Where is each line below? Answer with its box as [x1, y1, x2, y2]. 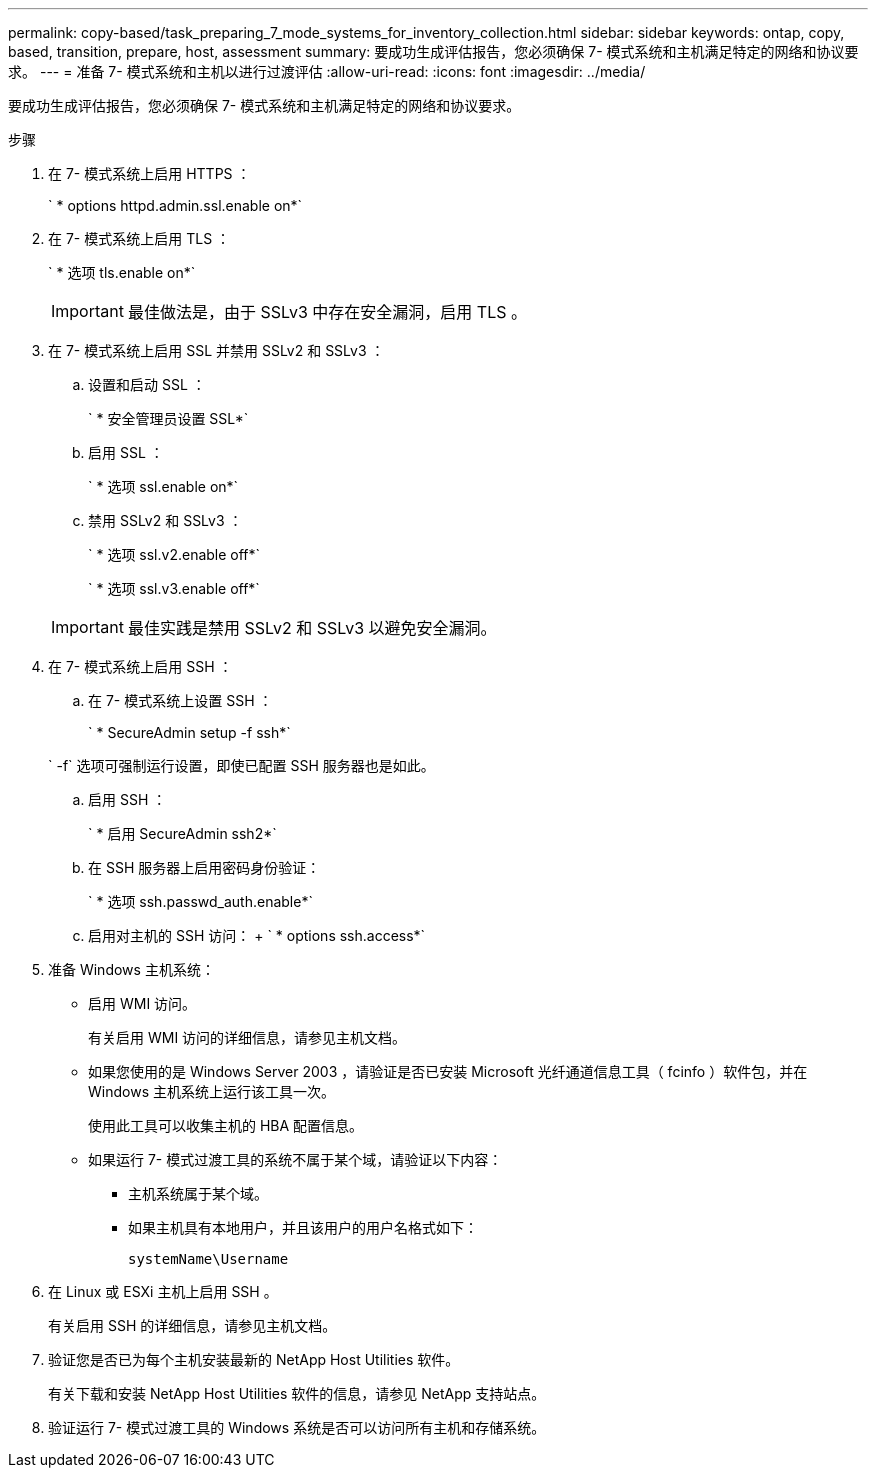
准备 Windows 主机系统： [48, 961, 215, 978]
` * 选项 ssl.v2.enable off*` [88, 546, 261, 563]
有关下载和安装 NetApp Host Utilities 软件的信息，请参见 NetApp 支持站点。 [48, 1385, 546, 1402]
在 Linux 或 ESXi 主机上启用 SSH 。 [48, 1283, 278, 1300]
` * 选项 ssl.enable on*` [88, 478, 239, 495]
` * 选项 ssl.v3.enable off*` [88, 580, 260, 597]
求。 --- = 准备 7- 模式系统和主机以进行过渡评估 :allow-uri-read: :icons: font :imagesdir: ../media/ [8, 63, 646, 80]
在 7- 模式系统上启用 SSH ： [48, 658, 233, 675]
